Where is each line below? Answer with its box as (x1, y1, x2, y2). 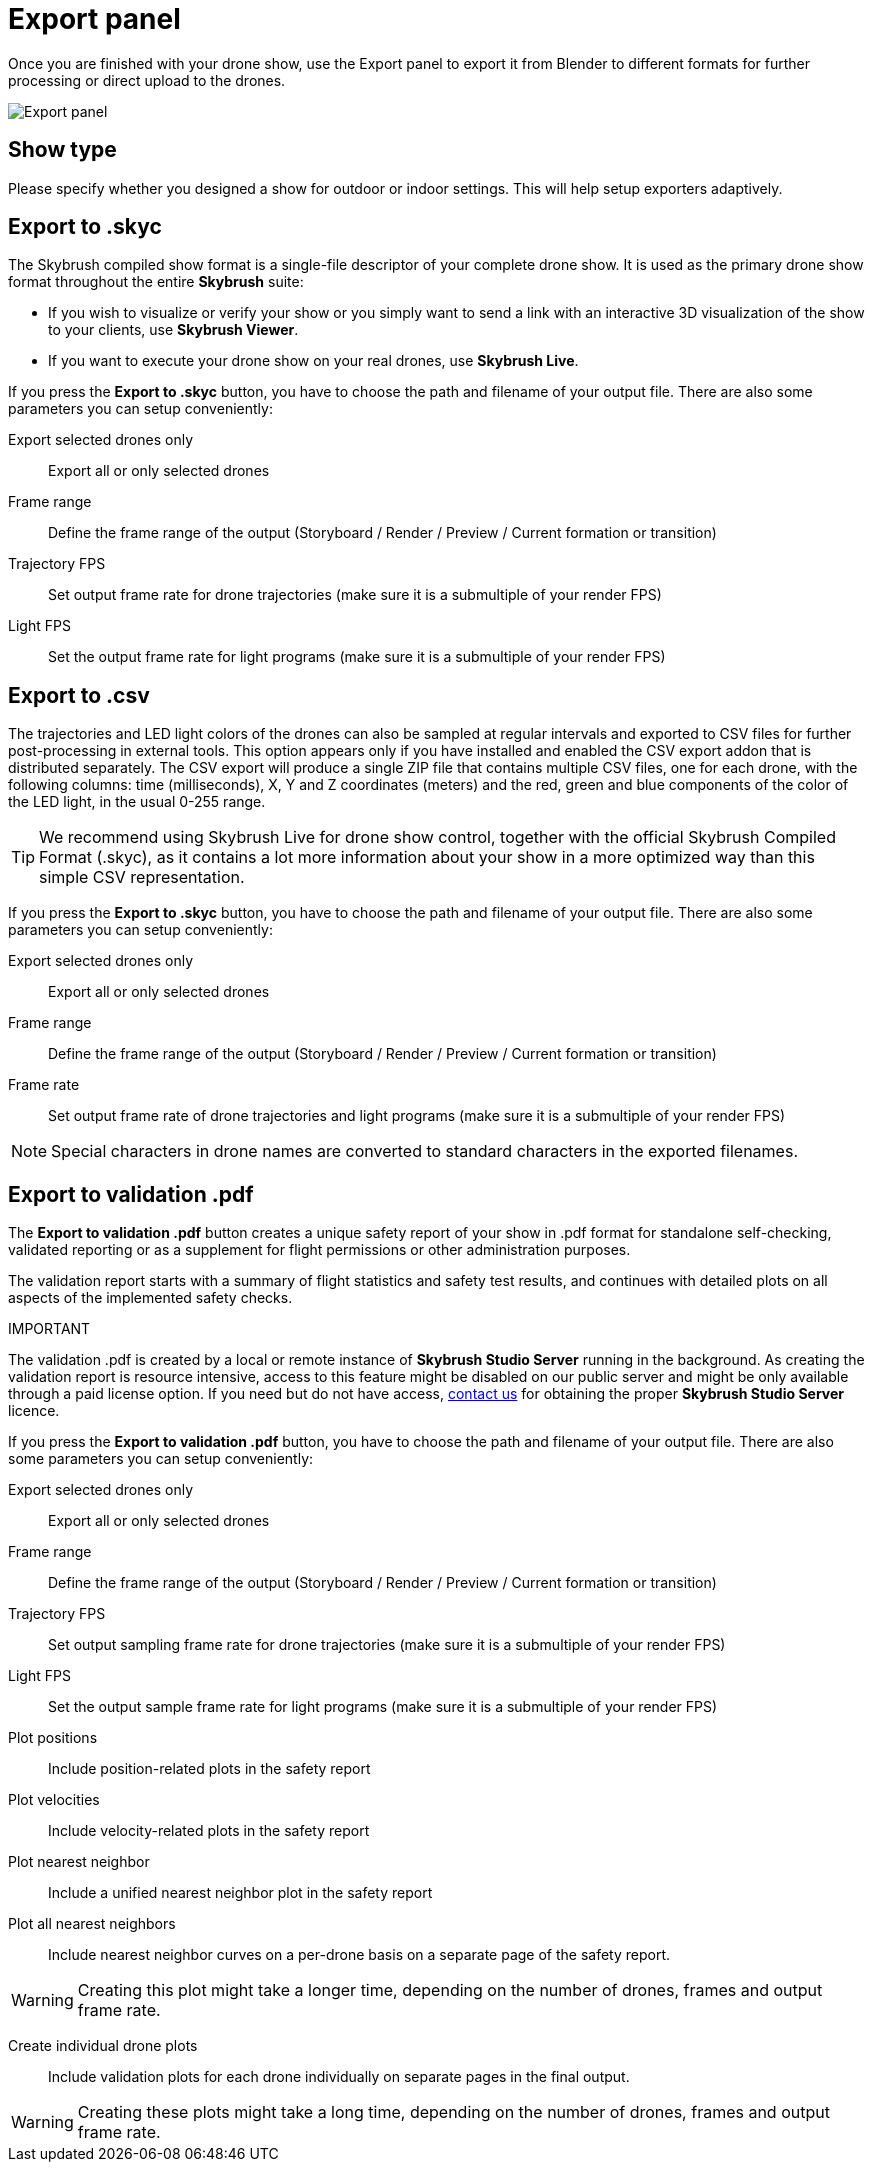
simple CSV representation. (39, 867, 245, 888)
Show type (8, 137, 117, 163)
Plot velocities (8, 1791, 100, 1809)
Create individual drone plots (8, 2037, 198, 2055)
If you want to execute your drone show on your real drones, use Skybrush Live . (48, 352, 579, 370)
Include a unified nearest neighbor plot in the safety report (48, 1884, 433, 1902)
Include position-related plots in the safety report (48, 1760, 371, 1778)
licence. (8, 1402, 60, 1420)
